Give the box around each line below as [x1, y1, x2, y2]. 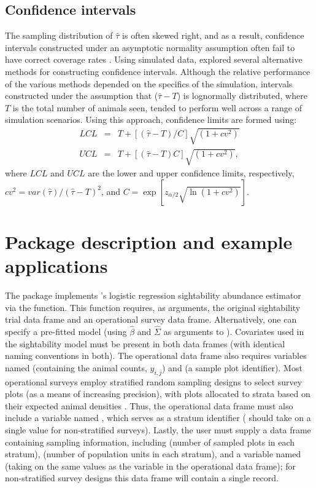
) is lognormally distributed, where [177, 89, 307, 102]
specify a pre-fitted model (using [5, 325, 127, 338]
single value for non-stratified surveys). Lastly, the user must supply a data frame [5, 423, 311, 436]
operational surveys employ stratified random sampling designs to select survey [5, 375, 303, 388]
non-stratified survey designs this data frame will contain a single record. [5, 471, 279, 484]
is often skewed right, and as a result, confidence [122, 29, 304, 42]
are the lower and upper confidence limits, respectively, [88, 167, 295, 179]
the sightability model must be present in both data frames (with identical [5, 337, 285, 350]
